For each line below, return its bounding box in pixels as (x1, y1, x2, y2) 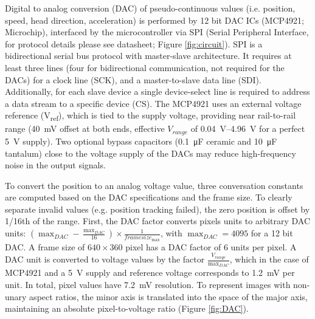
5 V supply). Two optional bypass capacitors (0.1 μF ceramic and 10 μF (5, 134, 277, 147)
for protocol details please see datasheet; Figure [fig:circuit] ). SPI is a (5, 37, 263, 50)
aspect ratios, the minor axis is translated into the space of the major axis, (29, 290, 308, 303)
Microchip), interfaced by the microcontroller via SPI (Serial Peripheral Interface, (5, 26, 309, 38)
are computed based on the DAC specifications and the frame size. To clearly (5, 191, 292, 204)
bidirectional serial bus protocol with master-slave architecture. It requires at (5, 49, 292, 62)
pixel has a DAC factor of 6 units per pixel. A (125, 240, 297, 253)
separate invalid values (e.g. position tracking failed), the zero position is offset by (5, 202, 310, 215)
